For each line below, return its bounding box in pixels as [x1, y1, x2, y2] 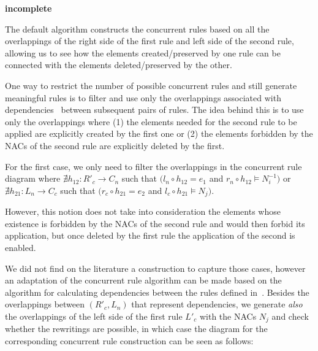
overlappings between [5, 298, 85, 310]
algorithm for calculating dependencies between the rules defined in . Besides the [5, 285, 309, 298]
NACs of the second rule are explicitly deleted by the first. [5, 139, 225, 152]
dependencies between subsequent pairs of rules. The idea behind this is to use [5, 103, 304, 116]
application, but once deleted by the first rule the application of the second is [5, 229, 295, 242]
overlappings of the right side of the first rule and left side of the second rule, [5, 34, 294, 47]
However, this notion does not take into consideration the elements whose [5, 205, 281, 218]
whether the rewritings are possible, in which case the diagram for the [5, 322, 268, 335]
